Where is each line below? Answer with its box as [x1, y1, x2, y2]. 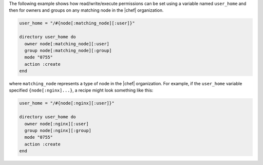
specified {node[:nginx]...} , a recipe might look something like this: [9, 88, 153, 93]
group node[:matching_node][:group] [24, 48, 112, 53]
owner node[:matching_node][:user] [24, 41, 110, 46]
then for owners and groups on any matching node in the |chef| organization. [9, 7, 164, 13]
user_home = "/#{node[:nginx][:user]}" [19, 100, 114, 106]
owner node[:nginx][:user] [24, 121, 89, 127]
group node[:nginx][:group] [24, 128, 92, 133]
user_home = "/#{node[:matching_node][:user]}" [19, 20, 135, 26]
